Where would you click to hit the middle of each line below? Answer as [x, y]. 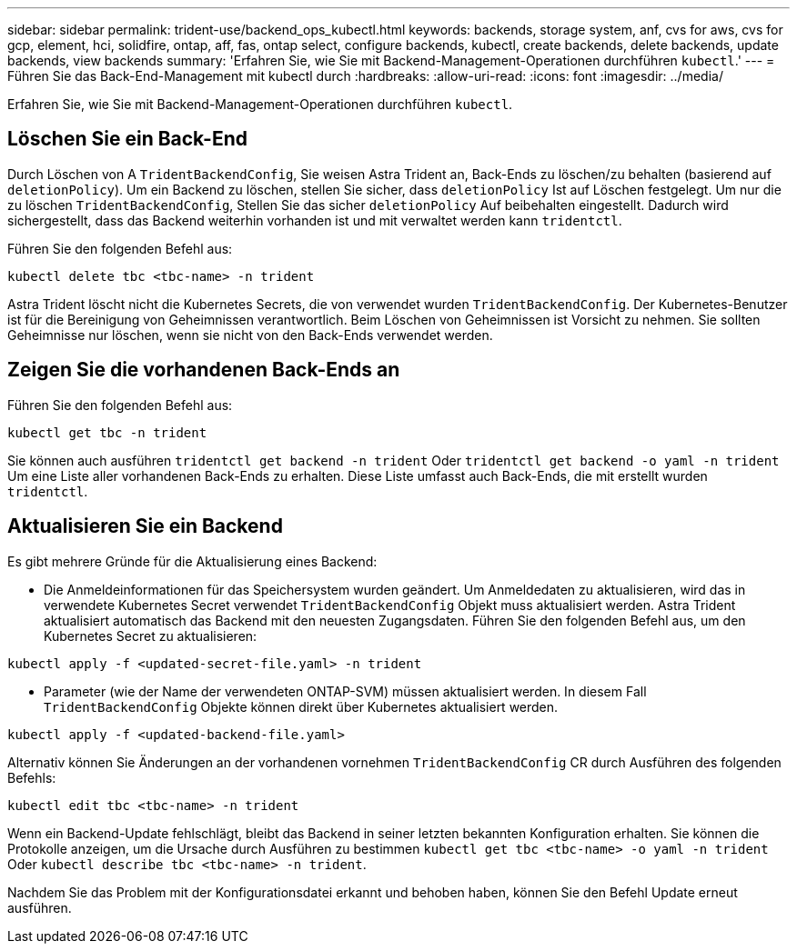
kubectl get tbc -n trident [107, 432]
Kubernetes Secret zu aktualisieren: [151, 636]
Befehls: [32, 777]
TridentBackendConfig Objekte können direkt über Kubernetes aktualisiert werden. [301, 706]
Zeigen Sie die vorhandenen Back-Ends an [204, 370]
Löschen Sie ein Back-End [127, 139]
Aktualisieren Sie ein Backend [145, 526]
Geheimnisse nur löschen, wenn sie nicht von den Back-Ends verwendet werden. [250, 335]
